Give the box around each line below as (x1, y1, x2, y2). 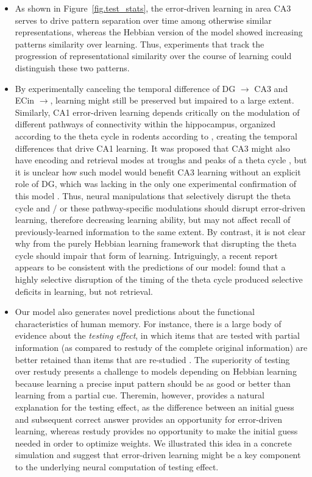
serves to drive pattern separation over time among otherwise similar (15, 13, 272, 26)
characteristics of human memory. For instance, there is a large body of (15, 317, 282, 330)
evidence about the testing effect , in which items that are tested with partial (15, 329, 300, 342)
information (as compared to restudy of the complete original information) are (15, 341, 308, 354)
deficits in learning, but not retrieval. (15, 284, 153, 297)
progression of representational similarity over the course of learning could (15, 49, 292, 62)
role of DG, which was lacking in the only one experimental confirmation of (15, 177, 297, 190)
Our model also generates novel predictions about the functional (15, 305, 255, 318)
